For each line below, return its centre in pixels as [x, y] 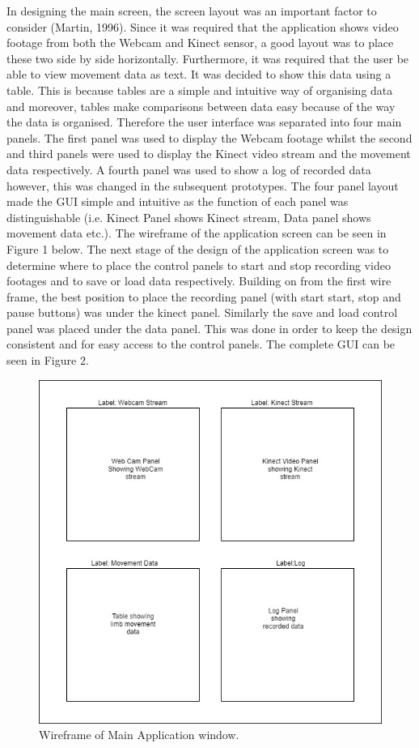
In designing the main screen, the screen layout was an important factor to [192, 11]
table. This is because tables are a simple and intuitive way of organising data [200, 90]
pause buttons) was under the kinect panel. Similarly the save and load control [202, 312]
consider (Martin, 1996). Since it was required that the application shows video [203, 26]
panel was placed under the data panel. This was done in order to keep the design [209, 328]
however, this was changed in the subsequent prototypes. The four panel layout [203, 185]
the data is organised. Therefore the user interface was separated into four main [204, 122]
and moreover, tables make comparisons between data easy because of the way [201, 106]
